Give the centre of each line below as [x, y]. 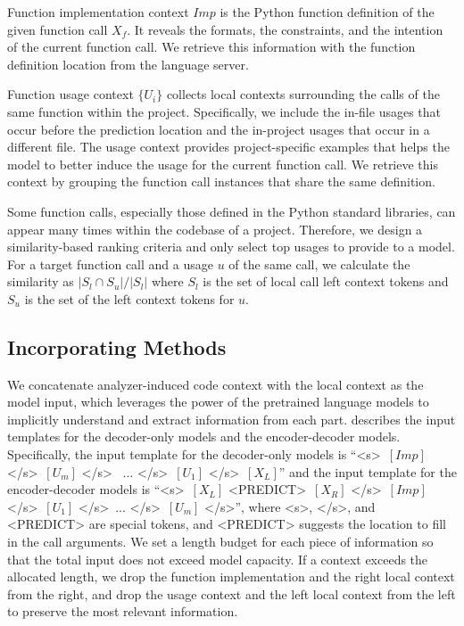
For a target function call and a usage [110, 264]
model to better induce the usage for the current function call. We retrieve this [223, 164]
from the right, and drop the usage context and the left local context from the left [232, 593]
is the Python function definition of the [327, 12]
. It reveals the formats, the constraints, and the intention [285, 29]
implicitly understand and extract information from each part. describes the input [232, 419]
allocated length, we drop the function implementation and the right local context [231, 577]
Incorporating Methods [117, 346]
